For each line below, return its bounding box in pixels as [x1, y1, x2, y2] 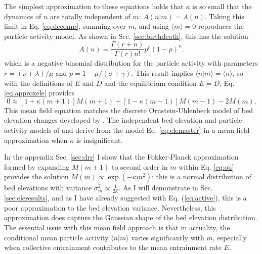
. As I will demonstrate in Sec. [118, 182, 213, 193]
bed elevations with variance [4, 182, 92, 193]
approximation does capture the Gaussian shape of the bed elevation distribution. [4, 212, 257, 223]
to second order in [111, 161, 168, 172]
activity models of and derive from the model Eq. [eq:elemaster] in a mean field [4, 125, 250, 135]
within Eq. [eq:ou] [179, 161, 234, 172]
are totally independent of [50, 11, 130, 21]
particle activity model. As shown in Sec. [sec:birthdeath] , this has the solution [4, 30, 248, 41]
